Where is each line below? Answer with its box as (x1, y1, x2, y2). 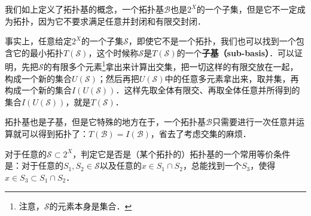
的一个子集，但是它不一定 (196, 3, 297, 15)
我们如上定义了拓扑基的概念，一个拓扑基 (5, 3, 164, 15)
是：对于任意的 (5, 159, 63, 172)
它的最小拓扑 (13, 46, 63, 59)
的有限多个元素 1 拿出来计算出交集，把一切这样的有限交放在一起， (43, 59, 298, 73)
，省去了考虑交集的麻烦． (150, 127, 251, 139)
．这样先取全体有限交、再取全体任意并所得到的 (115, 84, 300, 96)
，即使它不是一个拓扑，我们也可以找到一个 (128, 35, 296, 47)
